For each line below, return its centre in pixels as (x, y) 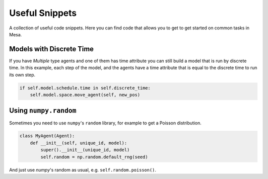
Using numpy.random (43, 111)
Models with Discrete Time (51, 49)
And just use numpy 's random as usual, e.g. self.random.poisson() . (83, 170)
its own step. (22, 75)
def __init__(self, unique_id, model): (79, 143)
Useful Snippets (43, 13)
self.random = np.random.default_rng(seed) (94, 157)
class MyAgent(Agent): (47, 136)
